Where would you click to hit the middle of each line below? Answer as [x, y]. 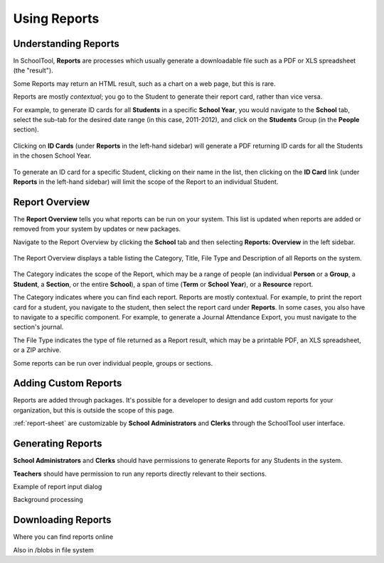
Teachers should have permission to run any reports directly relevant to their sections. [140, 474]
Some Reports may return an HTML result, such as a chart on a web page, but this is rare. [145, 83]
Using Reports [56, 18]
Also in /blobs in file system [53, 550]
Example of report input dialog [58, 486]
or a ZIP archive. [37, 350]
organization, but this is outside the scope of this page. [94, 410]
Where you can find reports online [63, 537]
